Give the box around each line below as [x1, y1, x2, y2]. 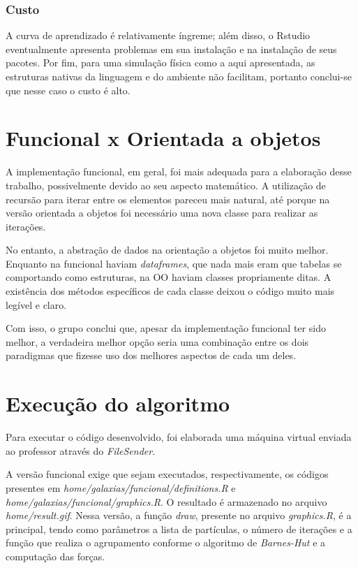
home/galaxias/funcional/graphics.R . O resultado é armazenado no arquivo [6, 494, 327, 509]
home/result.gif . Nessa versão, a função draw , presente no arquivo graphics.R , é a [6, 508, 352, 523]
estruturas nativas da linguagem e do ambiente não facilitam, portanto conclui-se [6, 69, 352, 83]
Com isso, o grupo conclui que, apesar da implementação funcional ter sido [6, 321, 326, 335]
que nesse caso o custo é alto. [6, 82, 130, 97]
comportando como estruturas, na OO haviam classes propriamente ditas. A [6, 270, 331, 284]
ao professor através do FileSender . [6, 443, 156, 458]
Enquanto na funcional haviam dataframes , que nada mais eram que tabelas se [6, 256, 342, 270]
